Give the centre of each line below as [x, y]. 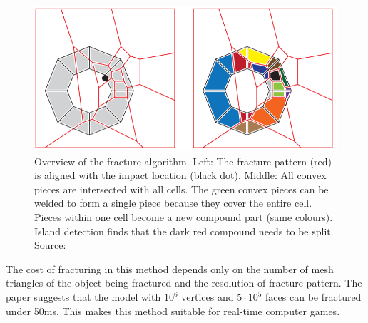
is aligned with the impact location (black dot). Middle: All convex [180, 175]
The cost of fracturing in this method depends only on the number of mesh [170, 268]
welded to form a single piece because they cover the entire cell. [173, 203]
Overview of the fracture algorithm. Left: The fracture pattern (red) [183, 161]
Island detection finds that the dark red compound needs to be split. [184, 231]
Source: [50, 245]
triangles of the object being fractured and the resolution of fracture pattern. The [184, 283]
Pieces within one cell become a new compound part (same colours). [184, 217]
